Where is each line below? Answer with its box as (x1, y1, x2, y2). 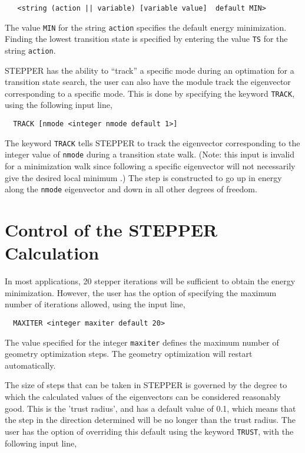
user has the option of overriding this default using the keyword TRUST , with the (5, 425, 294, 437)
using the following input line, (5, 99, 112, 111)
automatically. (5, 359, 56, 371)
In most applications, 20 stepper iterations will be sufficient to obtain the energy (5, 275, 296, 287)
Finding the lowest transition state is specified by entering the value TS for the (5, 32, 288, 45)
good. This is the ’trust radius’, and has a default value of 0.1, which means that (5, 402, 296, 414)
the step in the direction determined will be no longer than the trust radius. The (5, 413, 296, 426)
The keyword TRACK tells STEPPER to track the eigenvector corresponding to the (5, 136, 300, 149)
